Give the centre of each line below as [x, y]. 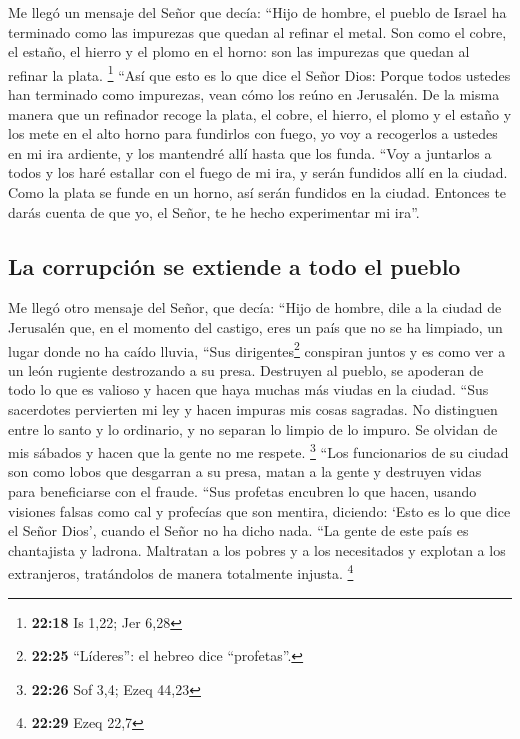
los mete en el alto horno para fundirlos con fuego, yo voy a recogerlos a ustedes [253, 133]
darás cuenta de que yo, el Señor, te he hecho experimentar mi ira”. [214, 211]
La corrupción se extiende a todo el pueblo [234, 265]
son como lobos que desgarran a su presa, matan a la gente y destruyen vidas [245, 471]
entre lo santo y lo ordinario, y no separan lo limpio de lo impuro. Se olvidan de [253, 428]
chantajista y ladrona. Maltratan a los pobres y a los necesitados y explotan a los [257, 549]
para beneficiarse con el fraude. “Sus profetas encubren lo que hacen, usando [242, 491]
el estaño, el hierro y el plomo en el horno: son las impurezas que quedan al [239, 51]
